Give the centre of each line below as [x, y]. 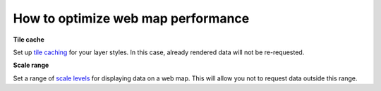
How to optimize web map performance [131, 18]
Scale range [31, 65]
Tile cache [29, 40]
